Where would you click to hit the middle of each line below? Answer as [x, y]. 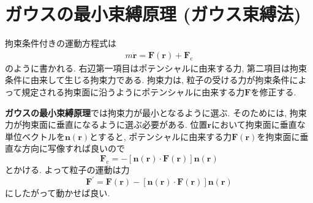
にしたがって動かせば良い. [58, 193]
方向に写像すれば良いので [73, 148]
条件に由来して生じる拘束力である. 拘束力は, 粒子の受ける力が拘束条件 [147, 80]
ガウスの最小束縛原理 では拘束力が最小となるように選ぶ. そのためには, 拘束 [156, 112]
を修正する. [273, 91]
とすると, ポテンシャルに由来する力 [161, 136]
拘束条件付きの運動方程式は [61, 43]
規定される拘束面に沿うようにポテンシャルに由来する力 [133, 91]
